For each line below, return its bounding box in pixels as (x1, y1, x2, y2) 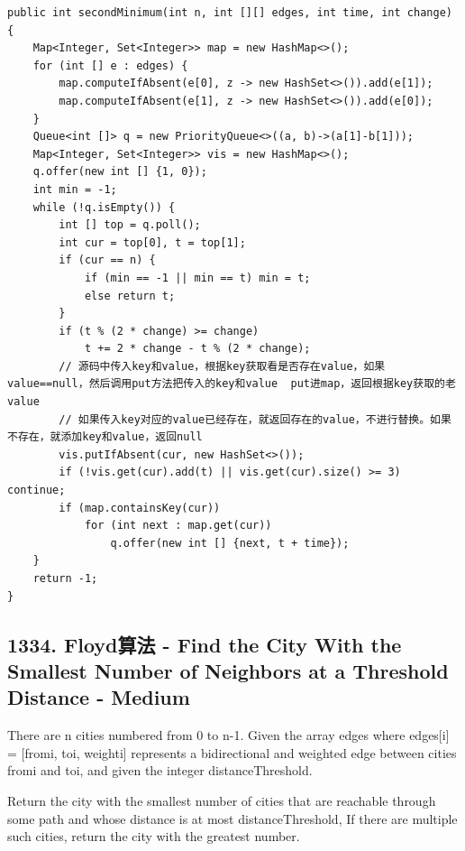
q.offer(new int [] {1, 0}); (32, 165, 207, 179)
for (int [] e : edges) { (32, 59, 188, 72)
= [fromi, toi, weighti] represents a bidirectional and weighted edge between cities (7, 743, 457, 762)
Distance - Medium (7, 683, 190, 711)
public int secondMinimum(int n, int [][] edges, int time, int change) (7, 6, 452, 19)
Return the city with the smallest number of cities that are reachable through (7, 791, 436, 809)
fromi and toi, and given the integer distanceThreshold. (7, 761, 313, 780)
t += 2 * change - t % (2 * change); (84, 342, 311, 356)
